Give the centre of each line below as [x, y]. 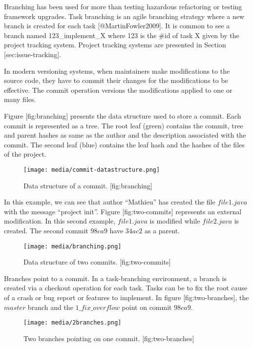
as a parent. [162, 230]
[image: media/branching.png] [73, 246]
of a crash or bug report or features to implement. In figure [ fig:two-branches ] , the [126, 297]
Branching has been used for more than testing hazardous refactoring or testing [123, 6]
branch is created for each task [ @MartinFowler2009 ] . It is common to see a [117, 26]
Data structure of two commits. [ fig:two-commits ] [97, 262]
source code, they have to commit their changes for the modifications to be [116, 80]
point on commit [147, 307]
